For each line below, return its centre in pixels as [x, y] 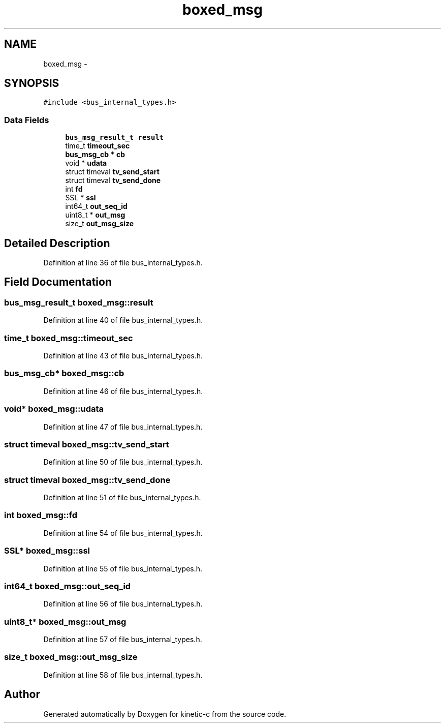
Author [22, 694]
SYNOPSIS [32, 83]
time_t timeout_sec [98, 146]
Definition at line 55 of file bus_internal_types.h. [123, 568]
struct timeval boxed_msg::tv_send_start [87, 444]
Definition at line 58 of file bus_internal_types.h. [123, 675]
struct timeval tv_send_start [112, 172]
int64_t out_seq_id [96, 206]
